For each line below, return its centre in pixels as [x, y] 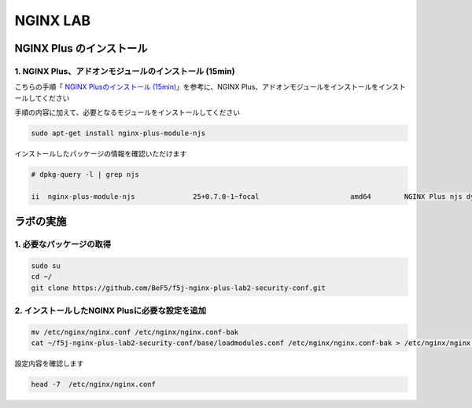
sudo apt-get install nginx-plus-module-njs [118, 133]
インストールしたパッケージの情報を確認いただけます [101, 154]
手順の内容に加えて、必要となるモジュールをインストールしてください [127, 112]
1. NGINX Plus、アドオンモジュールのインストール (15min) [125, 71]
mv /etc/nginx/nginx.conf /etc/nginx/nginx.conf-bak [135, 332]
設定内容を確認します [49, 364]
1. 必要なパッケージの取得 [63, 244]
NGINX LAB [53, 20]
